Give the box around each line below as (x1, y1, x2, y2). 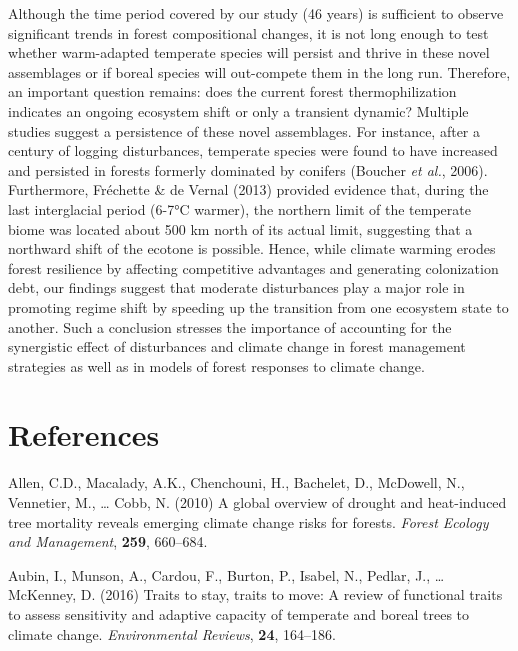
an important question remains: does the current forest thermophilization (8, 81, 457, 102)
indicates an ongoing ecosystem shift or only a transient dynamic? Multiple (8, 100, 469, 121)
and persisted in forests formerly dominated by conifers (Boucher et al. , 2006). (8, 159, 488, 180)
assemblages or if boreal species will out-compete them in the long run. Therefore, (8, 61, 511, 82)
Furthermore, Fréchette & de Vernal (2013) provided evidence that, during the (8, 179, 489, 200)
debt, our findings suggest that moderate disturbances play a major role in (8, 277, 465, 298)
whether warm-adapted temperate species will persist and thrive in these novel (8, 42, 490, 63)
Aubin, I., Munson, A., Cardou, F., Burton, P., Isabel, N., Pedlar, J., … (8, 564, 445, 585)
